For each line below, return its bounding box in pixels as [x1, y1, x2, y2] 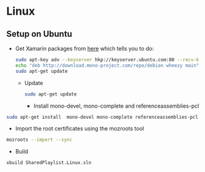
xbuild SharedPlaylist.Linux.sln [6, 160, 92, 166]
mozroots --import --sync [6, 136, 72, 143]
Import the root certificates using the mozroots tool [15, 125, 144, 132]
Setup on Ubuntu [6, 29, 72, 39]
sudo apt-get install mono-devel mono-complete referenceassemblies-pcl [6, 114, 199, 120]
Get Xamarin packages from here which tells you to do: [15, 45, 154, 52]
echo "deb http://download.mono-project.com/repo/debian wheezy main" [15, 62, 199, 69]
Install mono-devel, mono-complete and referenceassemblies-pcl [33, 102, 199, 110]
